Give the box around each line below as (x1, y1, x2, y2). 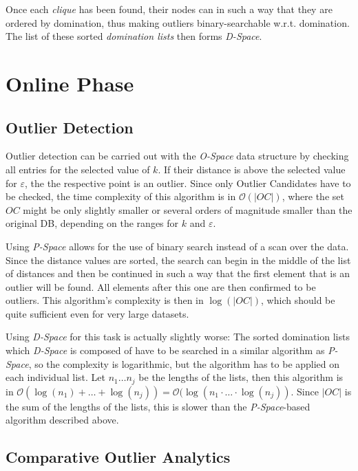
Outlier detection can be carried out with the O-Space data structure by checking (6, 149, 349, 163)
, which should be (261, 293, 335, 307)
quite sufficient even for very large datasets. (6, 306, 189, 320)
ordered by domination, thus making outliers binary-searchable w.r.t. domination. (6, 15, 350, 30)
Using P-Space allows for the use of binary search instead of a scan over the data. (6, 239, 349, 253)
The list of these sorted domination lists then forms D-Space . (6, 29, 262, 43)
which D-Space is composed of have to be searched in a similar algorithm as (6, 343, 325, 358)
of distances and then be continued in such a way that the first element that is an (6, 266, 350, 281)
